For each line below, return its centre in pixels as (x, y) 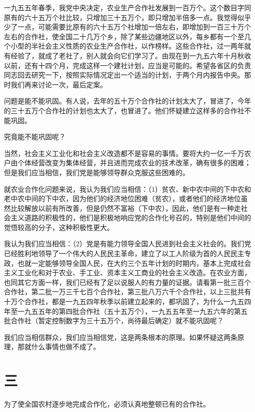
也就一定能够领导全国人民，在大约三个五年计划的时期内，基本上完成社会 (134, 263)
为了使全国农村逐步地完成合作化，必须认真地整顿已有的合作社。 (107, 404)
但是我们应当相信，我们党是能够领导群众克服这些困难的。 (97, 172)
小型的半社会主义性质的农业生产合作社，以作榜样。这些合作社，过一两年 (127, 46)
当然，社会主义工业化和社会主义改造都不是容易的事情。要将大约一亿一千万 (124, 153)
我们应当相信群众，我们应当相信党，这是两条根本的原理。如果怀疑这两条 (121, 337)
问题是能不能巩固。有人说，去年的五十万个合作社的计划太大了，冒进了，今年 (127, 101)
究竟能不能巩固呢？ (35, 137)
